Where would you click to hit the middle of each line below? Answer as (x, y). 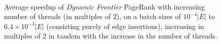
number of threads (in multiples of (58, 16)
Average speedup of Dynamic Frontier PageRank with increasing (104, 6)
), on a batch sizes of (149, 16)
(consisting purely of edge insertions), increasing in (125, 26)
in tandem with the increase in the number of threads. (133, 36)
